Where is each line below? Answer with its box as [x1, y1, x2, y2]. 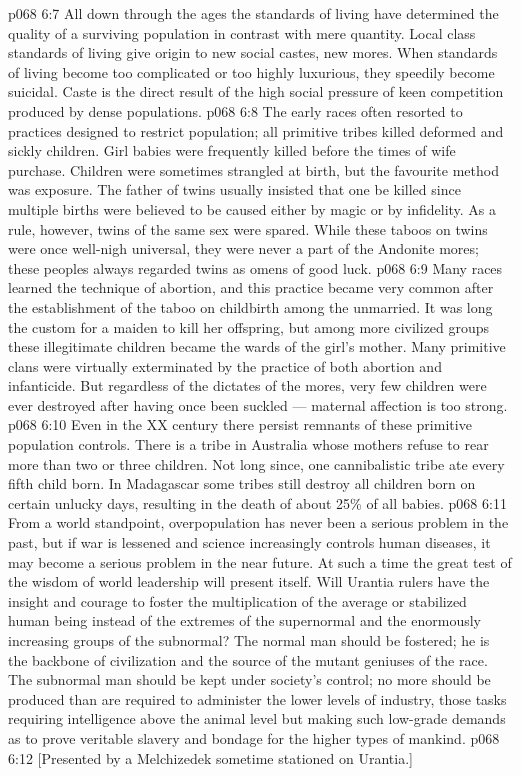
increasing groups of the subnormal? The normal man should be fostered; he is [8, 630, 490, 650]
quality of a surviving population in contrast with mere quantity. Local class [8, 22, 476, 43]
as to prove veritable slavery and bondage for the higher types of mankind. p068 [8, 727, 500, 748]
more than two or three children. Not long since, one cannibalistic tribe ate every [8, 453, 505, 474]
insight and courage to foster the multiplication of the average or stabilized [8, 590, 467, 611]
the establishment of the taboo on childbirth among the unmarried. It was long [8, 296, 493, 317]
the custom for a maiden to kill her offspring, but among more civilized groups [8, 316, 490, 337]
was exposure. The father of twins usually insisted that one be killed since [8, 179, 461, 200]
